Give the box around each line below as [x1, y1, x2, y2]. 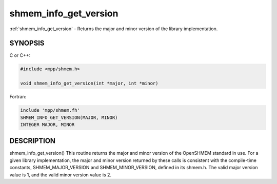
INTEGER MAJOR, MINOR [20, 121, 75, 128]
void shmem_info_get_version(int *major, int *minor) [20, 80, 159, 87]
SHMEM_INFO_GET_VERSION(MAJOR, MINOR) [20, 114, 118, 120]
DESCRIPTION [9, 136, 56, 146]
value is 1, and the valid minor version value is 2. [9, 172, 112, 178]
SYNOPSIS [9, 39, 45, 48]
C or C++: [9, 52, 31, 58]
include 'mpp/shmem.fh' [20, 108, 81, 113]
